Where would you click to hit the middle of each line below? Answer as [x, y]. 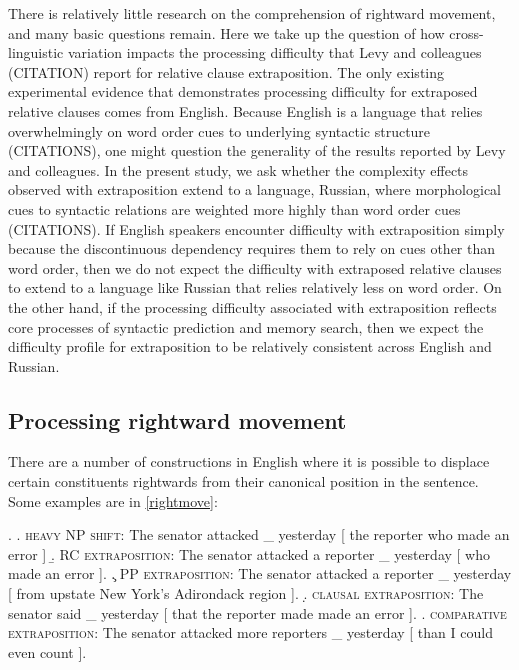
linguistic [36, 52]
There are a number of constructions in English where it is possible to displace [249, 461]
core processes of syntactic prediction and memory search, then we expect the [246, 326]
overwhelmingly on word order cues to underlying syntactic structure [219, 130]
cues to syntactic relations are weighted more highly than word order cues [234, 208]
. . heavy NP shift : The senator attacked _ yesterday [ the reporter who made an [259, 534]
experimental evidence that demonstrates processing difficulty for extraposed [243, 91]
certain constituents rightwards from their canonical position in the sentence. [243, 481]
